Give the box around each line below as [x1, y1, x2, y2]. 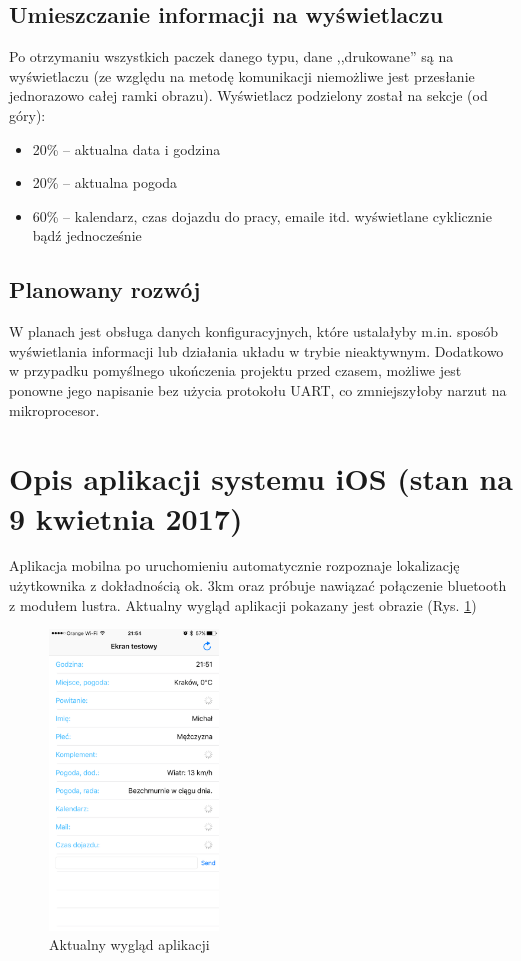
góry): [9, 104, 46, 125]
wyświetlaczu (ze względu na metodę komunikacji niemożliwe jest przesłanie [9, 65, 475, 86]
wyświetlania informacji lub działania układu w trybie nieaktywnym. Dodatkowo [9, 340, 504, 361]
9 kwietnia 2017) [9, 497, 243, 538]
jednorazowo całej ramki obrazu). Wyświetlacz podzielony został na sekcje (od [9, 85, 488, 106]
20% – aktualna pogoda [32, 172, 178, 193]
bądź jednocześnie [32, 225, 142, 246]
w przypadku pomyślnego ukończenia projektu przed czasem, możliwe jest [9, 360, 462, 381]
